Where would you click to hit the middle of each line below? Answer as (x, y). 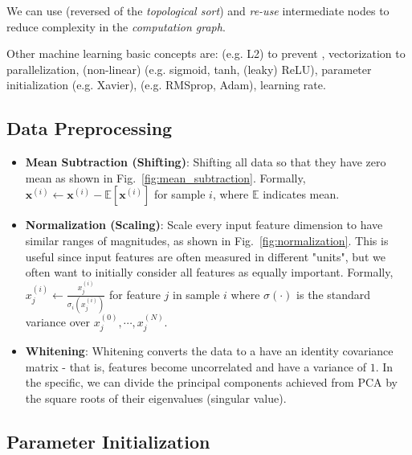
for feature (135, 294)
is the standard (334, 294)
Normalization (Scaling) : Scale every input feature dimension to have (204, 225)
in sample (196, 294)
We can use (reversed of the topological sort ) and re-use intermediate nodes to (198, 10)
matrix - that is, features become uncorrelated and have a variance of (196, 366)
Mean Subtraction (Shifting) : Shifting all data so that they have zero (206, 162)
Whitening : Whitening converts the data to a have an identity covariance (209, 351)
